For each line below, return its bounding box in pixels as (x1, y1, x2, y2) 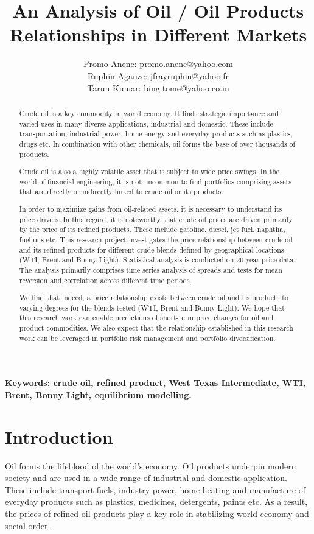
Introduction (5, 424, 113, 449)
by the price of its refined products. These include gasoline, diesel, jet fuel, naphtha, (19, 224, 285, 234)
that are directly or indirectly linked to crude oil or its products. (19, 186, 223, 197)
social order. (5, 519, 51, 532)
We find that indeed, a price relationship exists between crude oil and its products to (19, 292, 288, 303)
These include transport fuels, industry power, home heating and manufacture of (5, 483, 306, 496)
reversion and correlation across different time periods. (19, 275, 192, 285)
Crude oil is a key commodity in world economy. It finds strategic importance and (19, 108, 279, 118)
